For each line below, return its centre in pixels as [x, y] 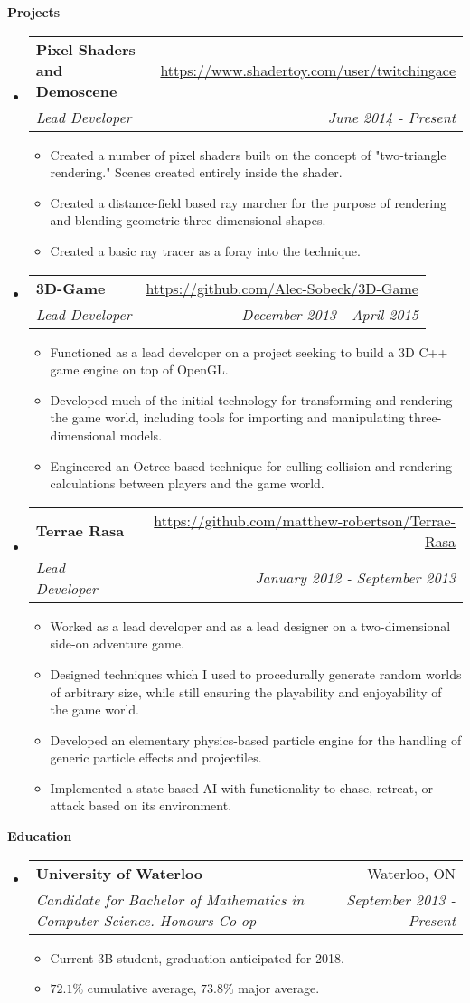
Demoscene [76, 90]
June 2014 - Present [391, 117]
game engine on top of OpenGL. [139, 369]
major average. [279, 988]
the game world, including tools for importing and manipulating [227, 417]
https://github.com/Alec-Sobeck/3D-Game [282, 288]
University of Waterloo [119, 873]
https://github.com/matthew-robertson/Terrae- [305, 520]
